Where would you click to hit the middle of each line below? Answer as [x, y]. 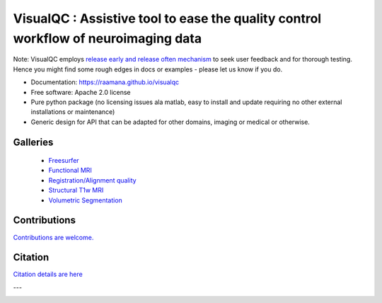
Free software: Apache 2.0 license [81, 92]
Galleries [33, 142]
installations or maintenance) [73, 112]
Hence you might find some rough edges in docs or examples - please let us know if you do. [148, 69]
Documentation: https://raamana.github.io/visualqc [105, 82]
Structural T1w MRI [76, 190]
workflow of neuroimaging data [107, 38]
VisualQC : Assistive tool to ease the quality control [167, 18]
